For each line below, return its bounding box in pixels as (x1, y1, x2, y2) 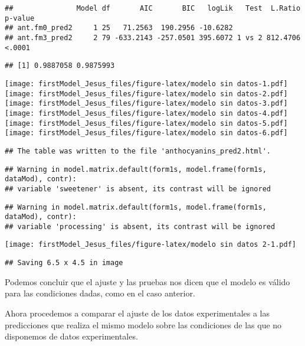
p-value (5, 14, 35, 22)
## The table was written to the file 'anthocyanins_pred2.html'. (5, 146, 271, 155)
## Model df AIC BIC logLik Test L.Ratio (5, 4, 301, 12)
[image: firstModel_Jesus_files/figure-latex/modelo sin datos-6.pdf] (5, 129, 288, 138)
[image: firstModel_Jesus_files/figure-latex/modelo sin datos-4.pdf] (5, 109, 288, 117)
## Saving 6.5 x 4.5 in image (5, 259, 123, 267)
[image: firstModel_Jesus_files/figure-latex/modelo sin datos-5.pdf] (5, 119, 288, 128)
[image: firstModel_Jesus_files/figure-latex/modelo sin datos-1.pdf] (5, 79, 288, 88)
